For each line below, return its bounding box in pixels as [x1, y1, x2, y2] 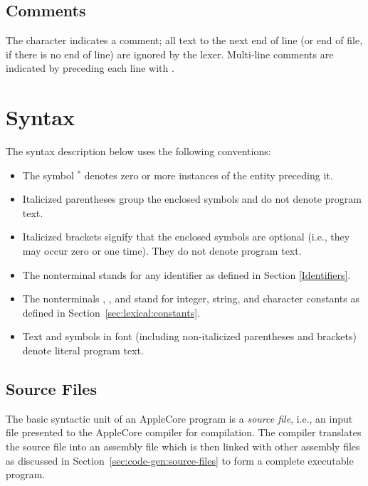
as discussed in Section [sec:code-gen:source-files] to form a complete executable [6, 453, 354, 467]
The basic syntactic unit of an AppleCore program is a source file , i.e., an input [6, 411, 353, 426]
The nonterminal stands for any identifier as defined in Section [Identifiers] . [22, 267, 351, 282]
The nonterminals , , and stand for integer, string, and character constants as [22, 291, 359, 306]
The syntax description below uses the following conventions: [6, 144, 271, 159]
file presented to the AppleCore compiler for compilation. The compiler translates [6, 425, 362, 440]
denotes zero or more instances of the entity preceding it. [84, 167, 333, 182]
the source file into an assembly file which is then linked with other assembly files [6, 439, 360, 454]
